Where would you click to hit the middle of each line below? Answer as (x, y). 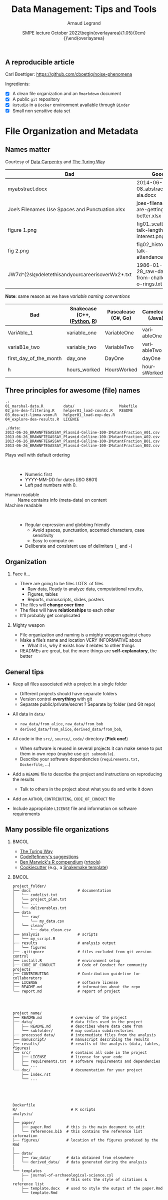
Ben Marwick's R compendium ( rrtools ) (60, 862)
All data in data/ (29, 714)
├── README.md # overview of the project (69, 1017)
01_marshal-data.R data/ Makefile (71, 407)
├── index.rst (36, 1074)
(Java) (156, 318)
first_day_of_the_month (35, 358)
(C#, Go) (121, 318)
